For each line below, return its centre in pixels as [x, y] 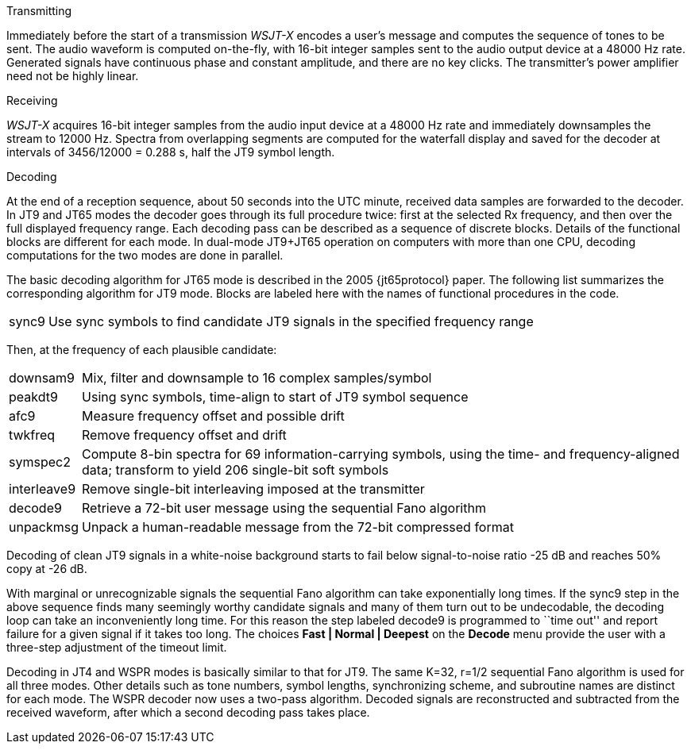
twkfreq [32, 435]
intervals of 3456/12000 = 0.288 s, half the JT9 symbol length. [171, 152]
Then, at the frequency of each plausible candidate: [142, 350]
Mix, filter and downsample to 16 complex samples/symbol [257, 378]
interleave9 [42, 489]
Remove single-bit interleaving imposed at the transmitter [253, 489]
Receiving [32, 100]
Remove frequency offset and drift [184, 435]
